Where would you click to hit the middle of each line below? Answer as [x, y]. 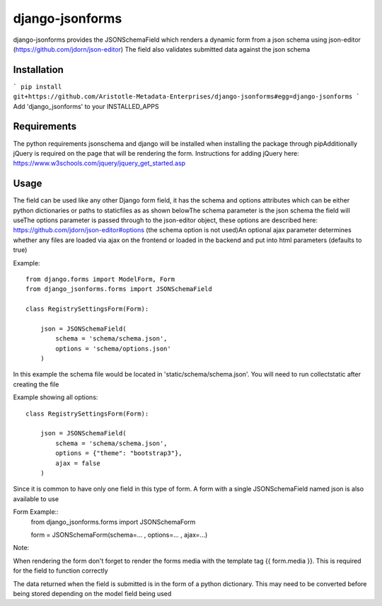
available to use [36, 498]
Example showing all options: [56, 397]
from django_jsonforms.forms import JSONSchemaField [119, 289]
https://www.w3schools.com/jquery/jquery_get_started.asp [99, 164]
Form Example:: [36, 512]
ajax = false [78, 463]
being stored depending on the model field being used [92, 593]
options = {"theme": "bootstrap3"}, [119, 453]
